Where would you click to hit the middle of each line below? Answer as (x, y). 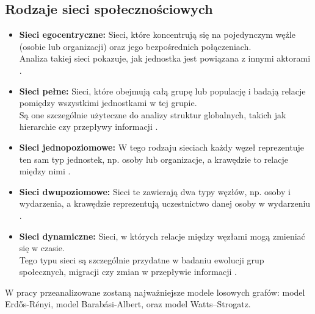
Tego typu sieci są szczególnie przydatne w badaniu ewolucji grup (142, 259)
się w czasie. (42, 248)
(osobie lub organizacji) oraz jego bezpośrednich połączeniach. (135, 46)
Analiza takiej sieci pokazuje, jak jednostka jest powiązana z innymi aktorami (165, 58)
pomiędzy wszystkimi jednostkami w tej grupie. (108, 103)
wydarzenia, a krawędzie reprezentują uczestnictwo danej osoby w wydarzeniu (165, 203)
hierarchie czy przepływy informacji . (89, 127)
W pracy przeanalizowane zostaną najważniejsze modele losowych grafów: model (155, 292)
